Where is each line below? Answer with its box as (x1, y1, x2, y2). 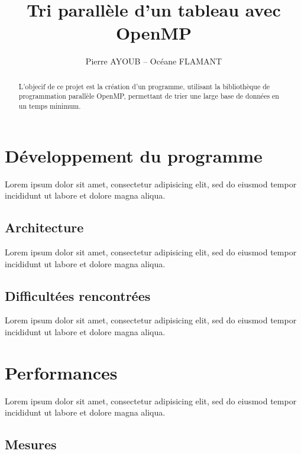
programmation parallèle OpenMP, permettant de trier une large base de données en (18, 91, 279, 101)
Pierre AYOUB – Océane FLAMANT (85, 55, 222, 67)
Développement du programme (5, 143, 263, 167)
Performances (5, 360, 118, 384)
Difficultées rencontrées (5, 286, 151, 304)
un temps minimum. (18, 101, 81, 111)
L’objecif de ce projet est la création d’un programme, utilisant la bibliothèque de (18, 81, 270, 91)
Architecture (5, 218, 84, 236)
